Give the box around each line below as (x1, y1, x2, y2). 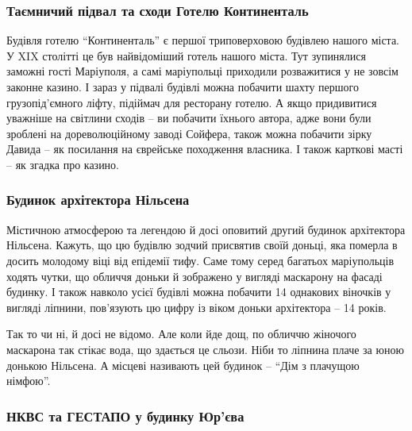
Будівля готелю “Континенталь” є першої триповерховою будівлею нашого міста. (6, 32, 399, 48)
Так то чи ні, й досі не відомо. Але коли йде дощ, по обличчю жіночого (6, 325, 356, 342)
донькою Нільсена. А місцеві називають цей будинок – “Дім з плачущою (6, 356, 360, 373)
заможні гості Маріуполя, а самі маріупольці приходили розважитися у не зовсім (6, 63, 399, 79)
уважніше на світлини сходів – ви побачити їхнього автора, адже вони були (6, 110, 372, 126)
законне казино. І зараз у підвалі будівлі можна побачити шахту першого (6, 79, 359, 94)
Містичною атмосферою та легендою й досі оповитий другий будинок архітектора (6, 221, 406, 237)
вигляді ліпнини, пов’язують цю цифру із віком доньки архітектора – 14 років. (6, 298, 387, 315)
